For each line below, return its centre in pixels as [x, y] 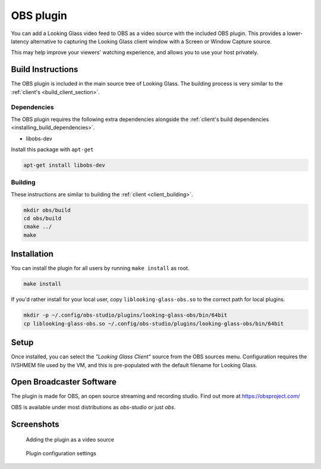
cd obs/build [43, 218]
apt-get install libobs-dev [64, 165]
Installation [32, 254]
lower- [295, 33]
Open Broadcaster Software [64, 382]
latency [20, 41]
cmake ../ [38, 227]
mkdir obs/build [47, 210]
